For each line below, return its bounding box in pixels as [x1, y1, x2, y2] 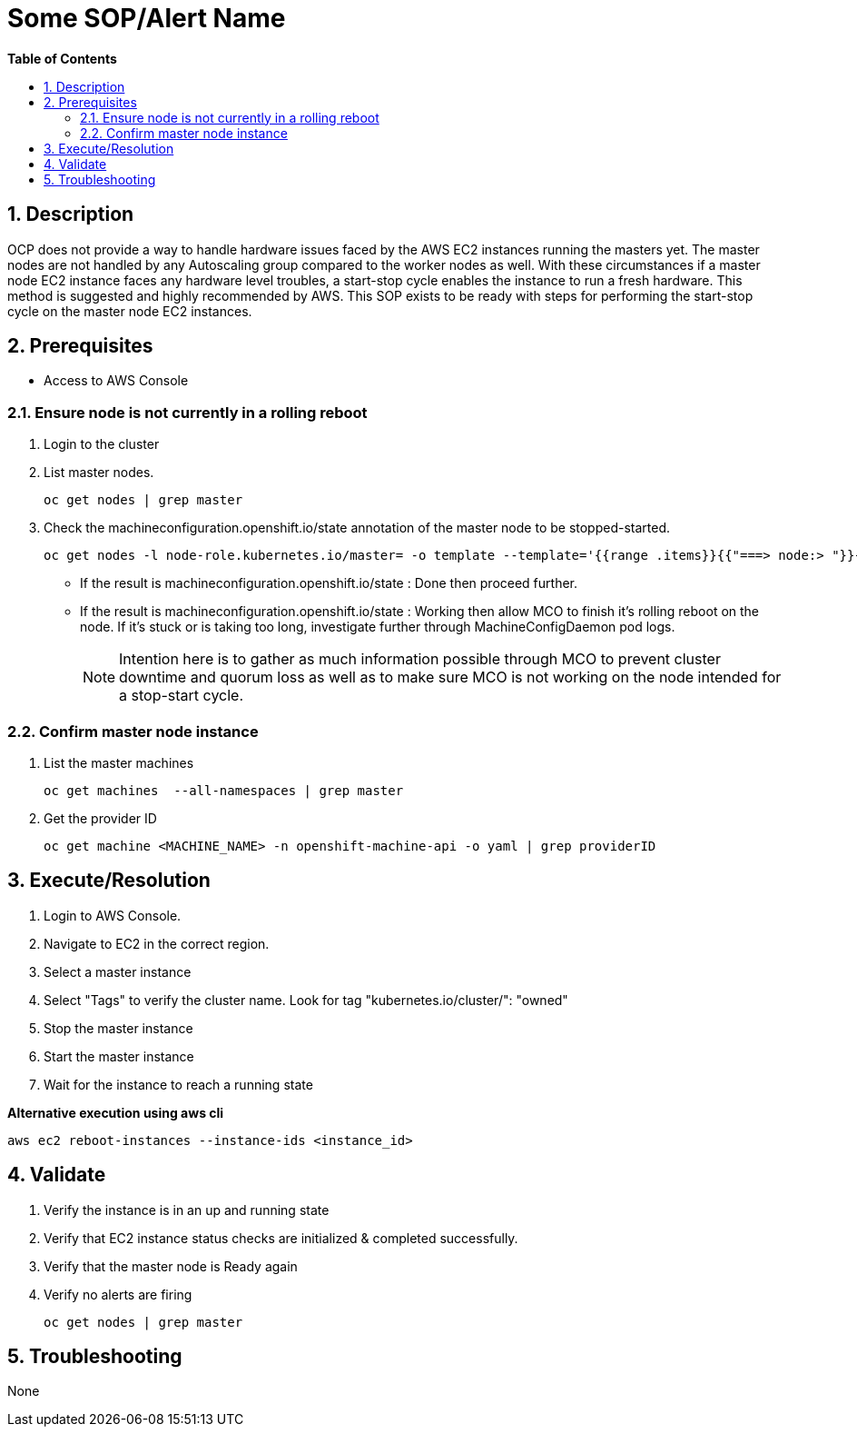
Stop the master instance [44, 1020, 193, 1036]
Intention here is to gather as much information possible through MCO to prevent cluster [119, 650, 721, 669]
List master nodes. [44, 464, 154, 481]
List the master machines [44, 754, 194, 771]
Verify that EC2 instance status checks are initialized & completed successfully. [44, 1230, 518, 1246]
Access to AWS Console [44, 373, 189, 389]
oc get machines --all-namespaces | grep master [44, 782, 404, 798]
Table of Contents [7, 50, 117, 66]
